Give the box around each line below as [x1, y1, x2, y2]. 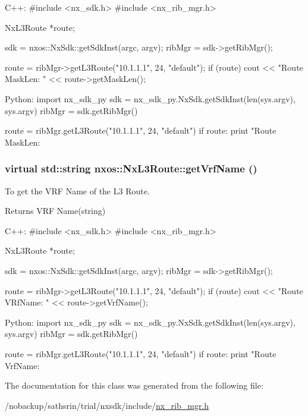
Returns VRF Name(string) [5, 204, 106, 217]
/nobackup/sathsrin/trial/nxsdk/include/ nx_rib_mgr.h [5, 399, 209, 411]
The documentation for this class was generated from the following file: [5, 379, 263, 392]
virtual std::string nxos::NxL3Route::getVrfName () [5, 161, 257, 176]
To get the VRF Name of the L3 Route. [5, 184, 150, 197]
